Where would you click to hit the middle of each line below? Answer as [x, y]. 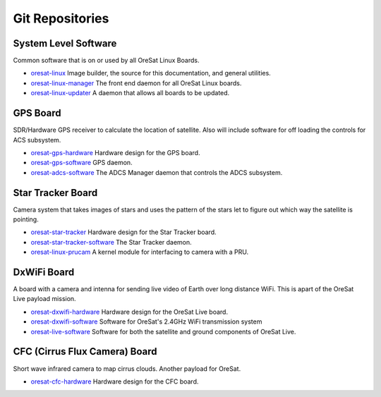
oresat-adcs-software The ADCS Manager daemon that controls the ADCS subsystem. [157, 172]
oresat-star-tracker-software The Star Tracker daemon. [111, 242]
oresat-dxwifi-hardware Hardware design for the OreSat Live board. [129, 312]
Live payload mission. [45, 299]
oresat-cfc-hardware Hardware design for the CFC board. [115, 381]
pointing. [26, 219]
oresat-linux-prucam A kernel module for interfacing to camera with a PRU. [140, 252]
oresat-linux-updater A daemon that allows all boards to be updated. [130, 93]
